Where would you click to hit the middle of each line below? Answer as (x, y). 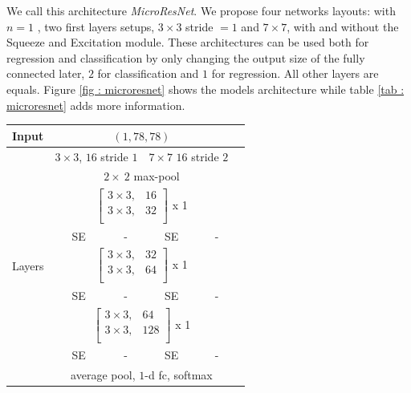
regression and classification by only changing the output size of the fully (186, 57)
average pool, (103, 374)
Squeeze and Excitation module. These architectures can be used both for (188, 42)
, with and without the (343, 26)
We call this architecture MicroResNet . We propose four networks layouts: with (201, 10)
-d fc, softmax (179, 374)
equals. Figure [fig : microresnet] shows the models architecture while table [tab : (205, 89)
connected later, (46, 73)
